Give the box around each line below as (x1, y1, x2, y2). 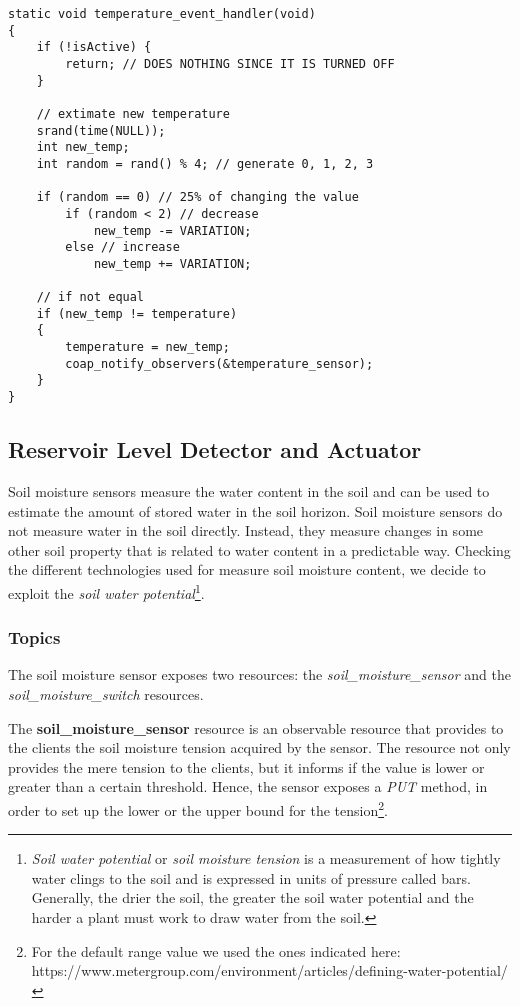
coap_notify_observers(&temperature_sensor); (65, 356, 374, 371)
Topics (8, 625, 61, 650)
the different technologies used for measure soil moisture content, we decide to (8, 559, 486, 580)
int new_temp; (36, 140, 130, 155)
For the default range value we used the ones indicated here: (31, 940, 401, 961)
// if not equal (36, 290, 145, 305)
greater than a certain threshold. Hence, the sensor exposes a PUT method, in (8, 776, 488, 797)
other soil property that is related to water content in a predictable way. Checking (8, 539, 511, 560)
